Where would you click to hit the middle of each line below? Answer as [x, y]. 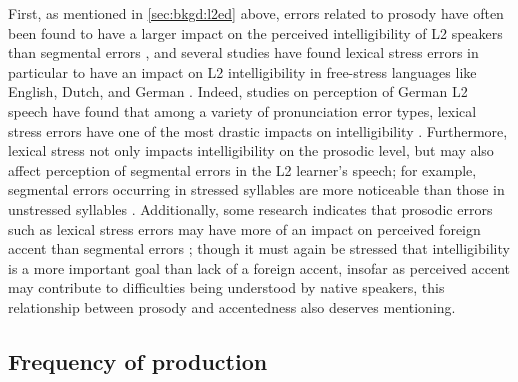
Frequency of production [138, 360]
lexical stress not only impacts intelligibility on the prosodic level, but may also [251, 150]
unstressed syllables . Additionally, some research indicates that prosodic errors [250, 208]
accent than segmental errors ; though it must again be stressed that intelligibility [259, 248]
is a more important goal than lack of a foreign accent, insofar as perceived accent [259, 267]
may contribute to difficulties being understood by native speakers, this [226, 287]
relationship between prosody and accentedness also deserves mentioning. [232, 306]
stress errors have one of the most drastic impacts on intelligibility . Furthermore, [258, 130]
